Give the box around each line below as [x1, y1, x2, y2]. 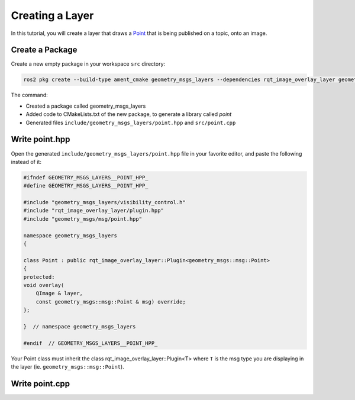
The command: [11, 92, 49, 99]
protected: [23, 273, 55, 280]
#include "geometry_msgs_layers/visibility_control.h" [23, 199, 186, 206]
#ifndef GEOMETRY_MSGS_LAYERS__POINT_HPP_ [23, 174, 149, 180]
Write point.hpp [11, 134, 70, 144]
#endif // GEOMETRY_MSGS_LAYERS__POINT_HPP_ [23, 340, 158, 346]
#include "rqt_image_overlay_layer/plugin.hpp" [23, 207, 164, 214]
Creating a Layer [11, 9, 94, 22]
